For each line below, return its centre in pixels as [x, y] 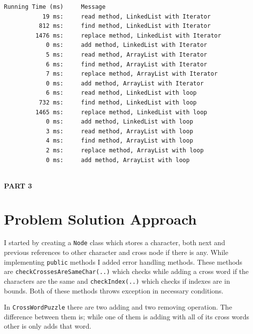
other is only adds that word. [48, 326]
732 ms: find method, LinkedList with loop [118, 102]
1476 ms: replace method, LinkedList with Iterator [128, 35]
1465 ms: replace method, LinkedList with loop [121, 112]
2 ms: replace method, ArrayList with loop [125, 150]
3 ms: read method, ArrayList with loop [119, 131]
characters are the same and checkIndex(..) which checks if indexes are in [117, 281]
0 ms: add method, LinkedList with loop [119, 122]
